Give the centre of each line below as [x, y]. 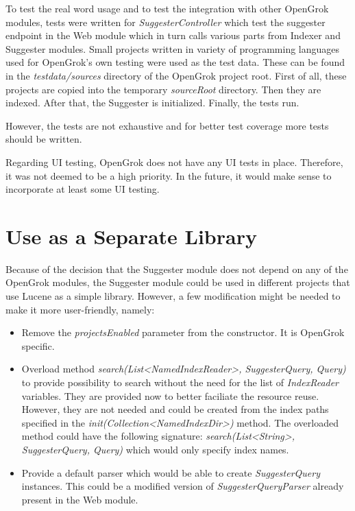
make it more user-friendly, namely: [80, 309]
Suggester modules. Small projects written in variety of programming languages [173, 48]
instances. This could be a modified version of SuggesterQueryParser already [183, 486]
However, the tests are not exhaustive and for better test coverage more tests [167, 125]
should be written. [44, 139]
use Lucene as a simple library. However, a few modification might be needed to [173, 296]
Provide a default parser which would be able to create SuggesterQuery [171, 472]
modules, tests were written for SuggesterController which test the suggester [166, 22]
